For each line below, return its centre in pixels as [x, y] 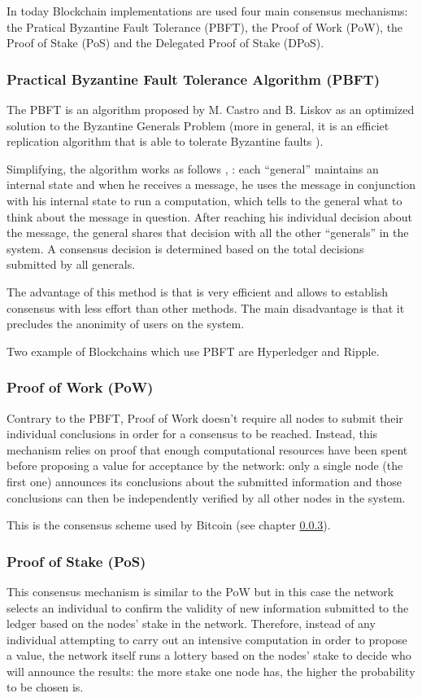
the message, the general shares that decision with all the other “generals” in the [208, 233]
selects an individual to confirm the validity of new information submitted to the [208, 607]
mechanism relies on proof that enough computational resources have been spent [207, 449]
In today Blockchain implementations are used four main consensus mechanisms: [207, 11]
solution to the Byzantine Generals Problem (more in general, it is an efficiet [198, 125]
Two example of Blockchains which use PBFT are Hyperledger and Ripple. [193, 351]
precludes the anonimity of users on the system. [126, 324]
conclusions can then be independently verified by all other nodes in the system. [206, 497]
